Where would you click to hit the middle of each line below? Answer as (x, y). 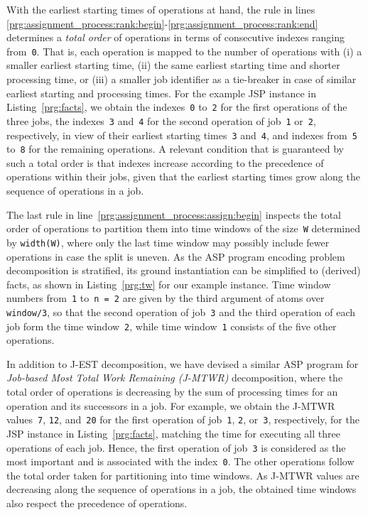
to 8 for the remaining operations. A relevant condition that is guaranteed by (175, 149)
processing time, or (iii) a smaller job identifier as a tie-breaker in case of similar (182, 79)
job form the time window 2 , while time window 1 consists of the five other (172, 326)
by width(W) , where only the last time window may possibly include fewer (168, 242)
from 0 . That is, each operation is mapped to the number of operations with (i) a (184, 51)
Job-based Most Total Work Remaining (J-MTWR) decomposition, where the (175, 378)
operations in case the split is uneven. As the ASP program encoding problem (176, 256)
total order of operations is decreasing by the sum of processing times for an (172, 392)
